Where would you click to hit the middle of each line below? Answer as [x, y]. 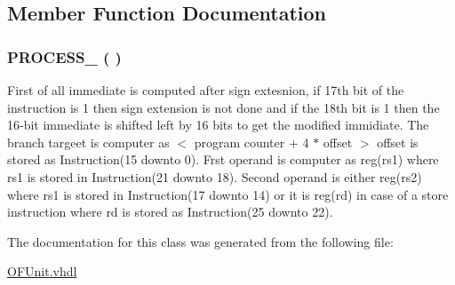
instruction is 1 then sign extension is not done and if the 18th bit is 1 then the [224, 107]
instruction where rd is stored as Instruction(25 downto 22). [170, 212]
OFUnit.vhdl [42, 271]
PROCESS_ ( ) [64, 56]
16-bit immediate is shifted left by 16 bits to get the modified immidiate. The [218, 125]
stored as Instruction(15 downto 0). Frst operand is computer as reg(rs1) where [223, 159]
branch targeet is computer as [88, 142]
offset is [398, 142]
